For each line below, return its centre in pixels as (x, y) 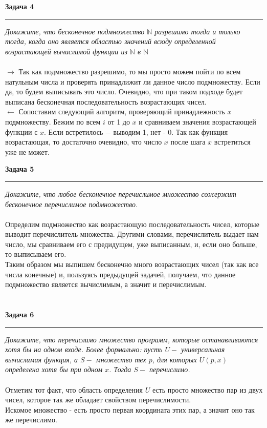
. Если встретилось (74, 131)
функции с (21, 131)
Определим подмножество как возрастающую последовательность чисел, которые (132, 224)
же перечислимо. (31, 420)
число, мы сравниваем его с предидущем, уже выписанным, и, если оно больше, (131, 244)
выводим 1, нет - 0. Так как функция (171, 131)
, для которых (174, 359)
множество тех (121, 359)
